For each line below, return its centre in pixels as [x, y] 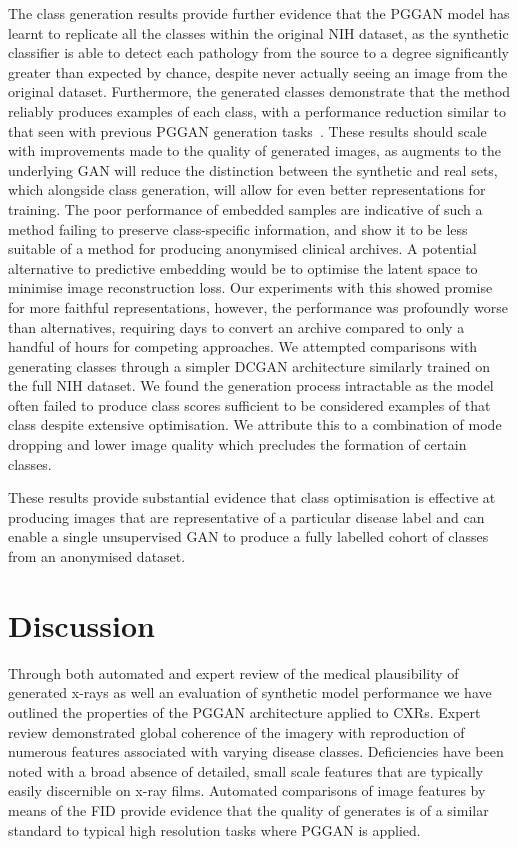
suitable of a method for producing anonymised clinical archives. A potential [242, 248]
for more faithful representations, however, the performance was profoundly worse [258, 306]
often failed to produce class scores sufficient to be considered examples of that [249, 404]
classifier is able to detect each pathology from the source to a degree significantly [258, 52]
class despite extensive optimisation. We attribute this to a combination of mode [255, 424]
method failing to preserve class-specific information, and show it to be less [238, 228]
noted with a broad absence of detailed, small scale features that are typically [246, 770]
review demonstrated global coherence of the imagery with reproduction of [236, 731]
